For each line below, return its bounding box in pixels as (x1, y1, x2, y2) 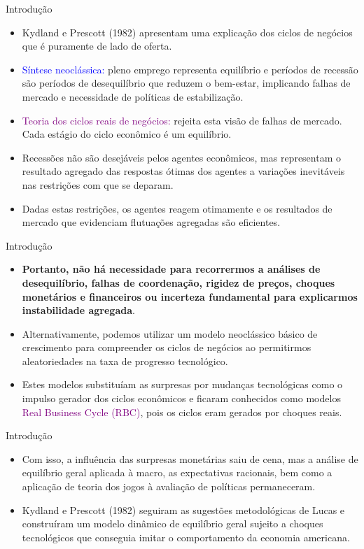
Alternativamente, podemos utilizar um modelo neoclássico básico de (22, 326, 318, 341)
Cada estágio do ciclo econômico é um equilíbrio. (22, 127, 232, 141)
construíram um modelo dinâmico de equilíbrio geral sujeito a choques (22, 516, 323, 531)
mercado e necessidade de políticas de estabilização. (22, 89, 244, 104)
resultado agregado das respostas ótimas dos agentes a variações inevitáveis (22, 164, 345, 178)
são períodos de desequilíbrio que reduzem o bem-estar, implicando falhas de (22, 76, 351, 90)
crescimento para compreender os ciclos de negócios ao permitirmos (22, 340, 311, 355)
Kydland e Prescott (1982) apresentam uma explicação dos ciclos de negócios (22, 24, 353, 39)
